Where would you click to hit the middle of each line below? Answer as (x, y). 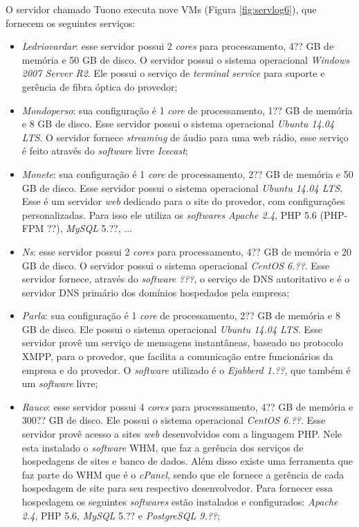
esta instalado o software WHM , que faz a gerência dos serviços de (163, 447)
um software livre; (60, 383)
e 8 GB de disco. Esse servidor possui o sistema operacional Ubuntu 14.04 (178, 124)
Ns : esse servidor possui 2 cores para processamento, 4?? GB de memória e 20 (187, 251)
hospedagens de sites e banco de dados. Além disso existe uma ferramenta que (187, 461)
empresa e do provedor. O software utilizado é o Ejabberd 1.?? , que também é (186, 369)
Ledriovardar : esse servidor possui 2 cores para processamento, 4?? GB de (178, 46)
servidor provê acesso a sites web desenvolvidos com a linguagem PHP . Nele (182, 434)
